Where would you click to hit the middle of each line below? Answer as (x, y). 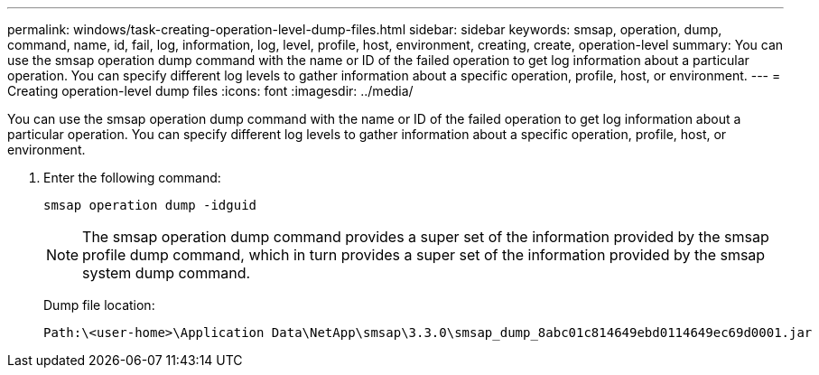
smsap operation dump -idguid (150, 205)
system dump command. (167, 273)
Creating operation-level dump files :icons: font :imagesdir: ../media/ (210, 91)
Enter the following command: (132, 178)
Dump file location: (99, 305)
